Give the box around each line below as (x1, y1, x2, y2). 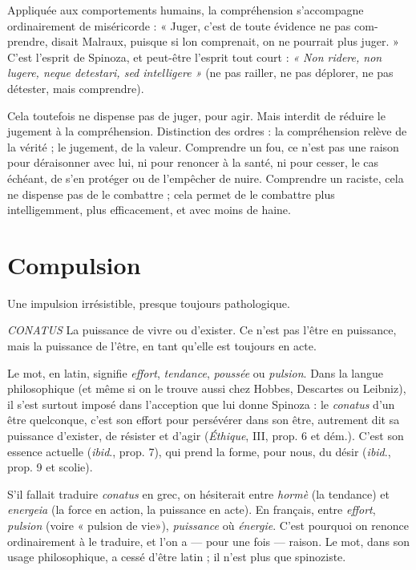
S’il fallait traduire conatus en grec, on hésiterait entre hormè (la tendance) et (7, 485, 390, 502)
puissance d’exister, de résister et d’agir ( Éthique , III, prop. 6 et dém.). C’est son (7, 427, 404, 443)
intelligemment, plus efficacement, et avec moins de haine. (7, 201, 291, 218)
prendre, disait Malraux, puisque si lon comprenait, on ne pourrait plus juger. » (7, 33, 399, 50)
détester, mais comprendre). (7, 79, 144, 96)
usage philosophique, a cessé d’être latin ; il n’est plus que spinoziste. (7, 548, 346, 565)
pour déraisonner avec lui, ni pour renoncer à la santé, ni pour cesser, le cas (7, 154, 379, 171)
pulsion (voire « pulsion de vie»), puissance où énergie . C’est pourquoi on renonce (7, 516, 409, 533)
